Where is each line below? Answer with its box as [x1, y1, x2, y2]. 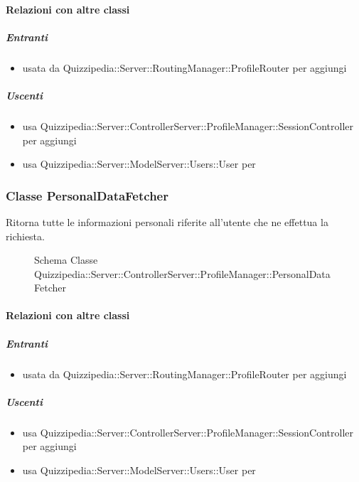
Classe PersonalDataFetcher [6, 186, 168, 204]
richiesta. [6, 228, 45, 243]
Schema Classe [34, 252, 98, 267]
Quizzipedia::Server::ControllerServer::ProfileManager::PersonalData [34, 266, 331, 281]
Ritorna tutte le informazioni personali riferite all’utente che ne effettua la [6, 214, 328, 229]
